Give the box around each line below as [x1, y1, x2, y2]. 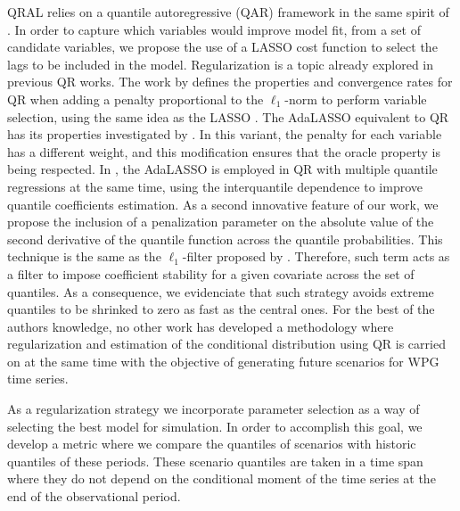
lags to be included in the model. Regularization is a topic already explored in [7, 54, 434, 73]
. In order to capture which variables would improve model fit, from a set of [7, 20, 421, 38]
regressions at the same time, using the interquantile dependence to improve [7, 177, 423, 195]
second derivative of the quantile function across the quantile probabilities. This [7, 229, 443, 248]
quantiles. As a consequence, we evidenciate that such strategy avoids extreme [7, 282, 434, 301]
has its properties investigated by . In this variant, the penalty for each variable [7, 125, 442, 144]
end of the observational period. [7, 487, 181, 506]
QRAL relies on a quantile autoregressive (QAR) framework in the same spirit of [7, 3, 449, 21]
